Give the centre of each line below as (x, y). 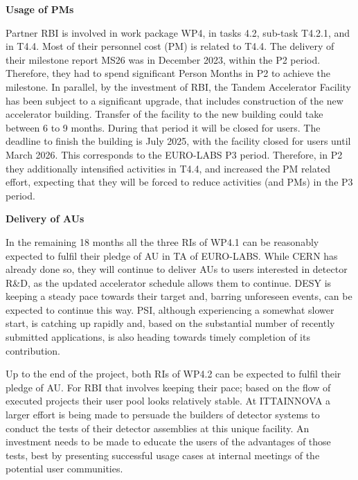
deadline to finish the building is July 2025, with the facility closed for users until (178, 141)
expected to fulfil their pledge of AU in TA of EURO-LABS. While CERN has (172, 255)
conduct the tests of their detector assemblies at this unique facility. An (158, 428)
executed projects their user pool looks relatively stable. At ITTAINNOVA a (168, 401)
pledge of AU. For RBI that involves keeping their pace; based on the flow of (168, 387)
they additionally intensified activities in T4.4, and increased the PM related (168, 168)
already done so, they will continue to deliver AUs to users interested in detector (177, 269)
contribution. (33, 350)
